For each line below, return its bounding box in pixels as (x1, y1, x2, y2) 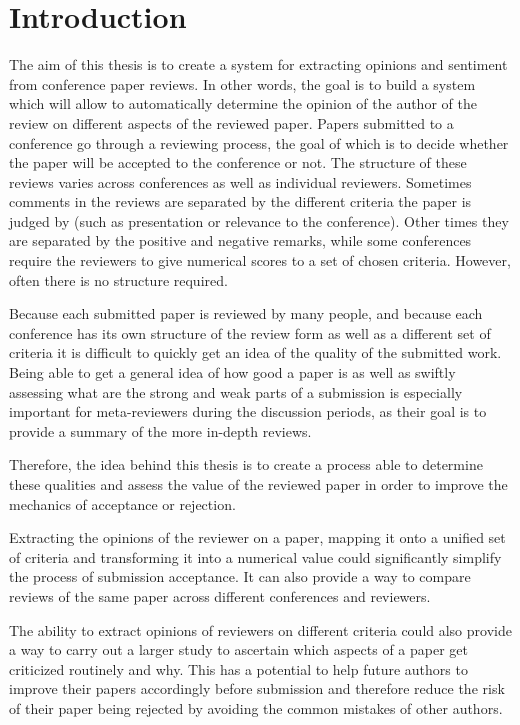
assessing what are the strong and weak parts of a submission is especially (9, 381, 463, 402)
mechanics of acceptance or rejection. (9, 493, 236, 514)
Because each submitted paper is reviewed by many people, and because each (9, 303, 483, 324)
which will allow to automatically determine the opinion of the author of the (9, 93, 477, 114)
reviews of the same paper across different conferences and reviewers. (9, 585, 431, 606)
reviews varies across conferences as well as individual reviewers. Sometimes (9, 171, 472, 192)
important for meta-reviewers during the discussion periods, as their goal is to (9, 401, 487, 422)
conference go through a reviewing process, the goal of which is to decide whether (9, 132, 509, 153)
